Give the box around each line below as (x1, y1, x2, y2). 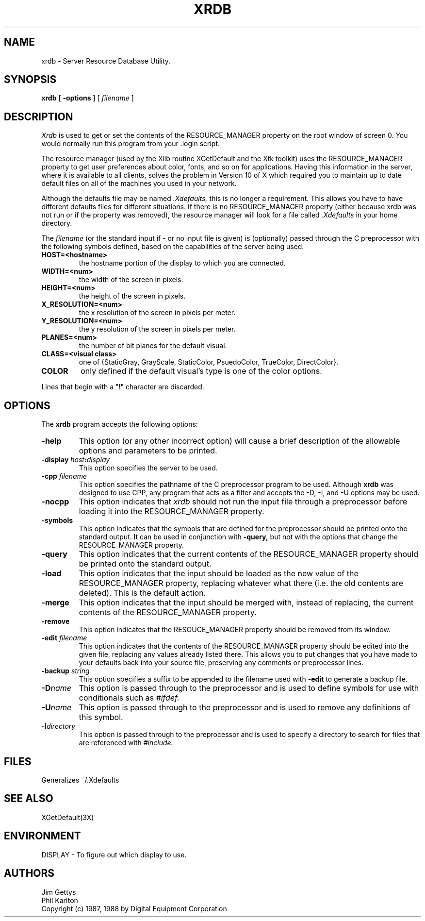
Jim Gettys (41, 888, 76, 896)
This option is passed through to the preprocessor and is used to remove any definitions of (79, 703, 410, 713)
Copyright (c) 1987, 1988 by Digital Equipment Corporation (41, 904, 227, 913)
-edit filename (41, 634, 87, 642)
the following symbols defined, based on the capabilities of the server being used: (41, 242, 304, 251)
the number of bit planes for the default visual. (79, 341, 227, 350)
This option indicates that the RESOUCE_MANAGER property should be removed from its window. (79, 625, 391, 634)
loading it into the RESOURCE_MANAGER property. (79, 506, 264, 517)
